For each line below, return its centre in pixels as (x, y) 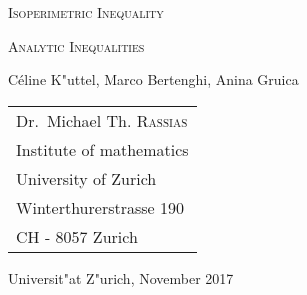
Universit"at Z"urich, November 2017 (121, 277)
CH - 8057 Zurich (77, 236)
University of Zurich (86, 178)
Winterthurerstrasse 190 (100, 207)
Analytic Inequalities (76, 45)
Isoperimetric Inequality (86, 12)
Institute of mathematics (102, 149)
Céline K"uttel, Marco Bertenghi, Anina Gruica (153, 79)
